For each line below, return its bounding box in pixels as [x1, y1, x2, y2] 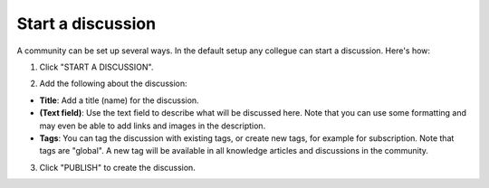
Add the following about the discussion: [39, 78, 187, 89]
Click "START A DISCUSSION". [39, 61, 154, 72]
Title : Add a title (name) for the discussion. [39, 95, 199, 106]
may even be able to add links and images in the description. [39, 120, 266, 131]
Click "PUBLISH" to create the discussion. [39, 162, 197, 173]
